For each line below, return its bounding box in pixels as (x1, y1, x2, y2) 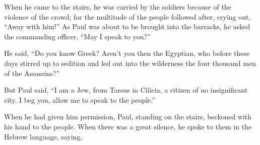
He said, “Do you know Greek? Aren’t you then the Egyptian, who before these (4, 48, 250, 58)
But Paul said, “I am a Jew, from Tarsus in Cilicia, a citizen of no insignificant (4, 85, 248, 95)
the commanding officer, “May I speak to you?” (4, 31, 151, 41)
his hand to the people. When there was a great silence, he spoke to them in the (4, 121, 252, 131)
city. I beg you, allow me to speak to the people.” (4, 94, 155, 105)
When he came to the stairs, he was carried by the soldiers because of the (4, 2, 231, 12)
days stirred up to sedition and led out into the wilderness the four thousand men (4, 57, 256, 68)
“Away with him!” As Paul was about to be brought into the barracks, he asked (4, 21, 250, 32)
